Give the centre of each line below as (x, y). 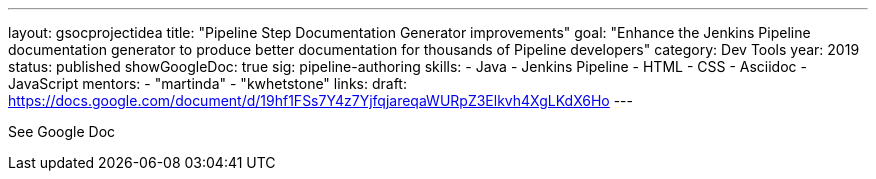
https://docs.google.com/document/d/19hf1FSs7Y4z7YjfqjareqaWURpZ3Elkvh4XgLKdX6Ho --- (320, 100)
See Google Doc (62, 131)
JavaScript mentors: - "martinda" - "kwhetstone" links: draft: (207, 83)
